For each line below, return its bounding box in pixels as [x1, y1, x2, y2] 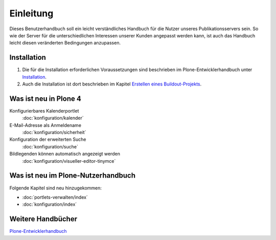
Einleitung [9, 8, 54, 19]
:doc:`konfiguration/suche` [22, 143, 79, 149]
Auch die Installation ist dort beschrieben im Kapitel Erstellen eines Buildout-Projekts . [22, 81, 202, 87]
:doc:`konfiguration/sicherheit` [22, 129, 86, 136]
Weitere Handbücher [9, 215, 78, 224]
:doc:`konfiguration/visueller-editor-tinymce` [22, 158, 116, 164]
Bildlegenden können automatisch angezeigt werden [9, 151, 120, 157]
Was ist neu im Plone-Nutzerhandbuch [9, 171, 135, 180]
